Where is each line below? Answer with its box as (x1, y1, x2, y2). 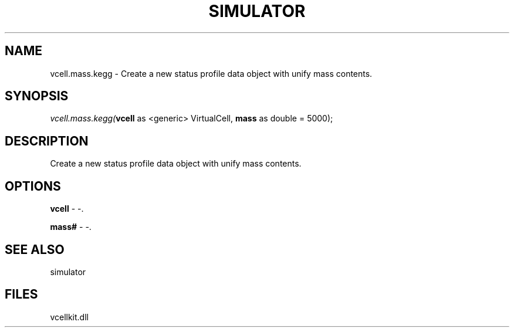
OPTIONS (5, 178, 61, 194)
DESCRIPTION (5, 133, 89, 148)
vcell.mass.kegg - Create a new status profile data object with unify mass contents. (50, 68, 373, 79)
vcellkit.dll (50, 311, 89, 322)
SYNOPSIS (5, 89, 69, 104)
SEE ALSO (5, 242, 65, 257)
